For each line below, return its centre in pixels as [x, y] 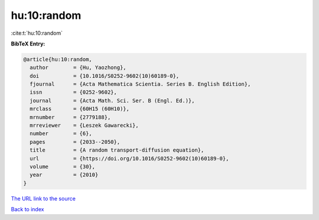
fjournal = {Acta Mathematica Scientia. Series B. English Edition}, [140, 84]
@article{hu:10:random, [58, 59]
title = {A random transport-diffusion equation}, [117, 150]
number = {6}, [61, 134]
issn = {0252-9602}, [74, 92]
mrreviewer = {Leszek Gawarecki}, [84, 126]
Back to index [27, 209]
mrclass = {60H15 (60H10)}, [80, 109]
